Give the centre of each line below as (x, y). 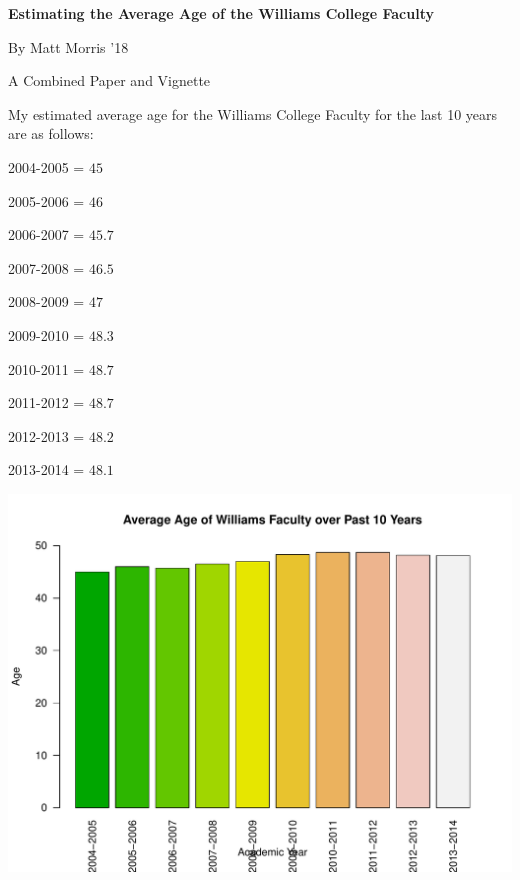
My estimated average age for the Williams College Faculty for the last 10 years (253, 113)
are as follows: (51, 133)
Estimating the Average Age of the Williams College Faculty (221, 13)
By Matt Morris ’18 (68, 46)
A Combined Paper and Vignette (109, 80)
